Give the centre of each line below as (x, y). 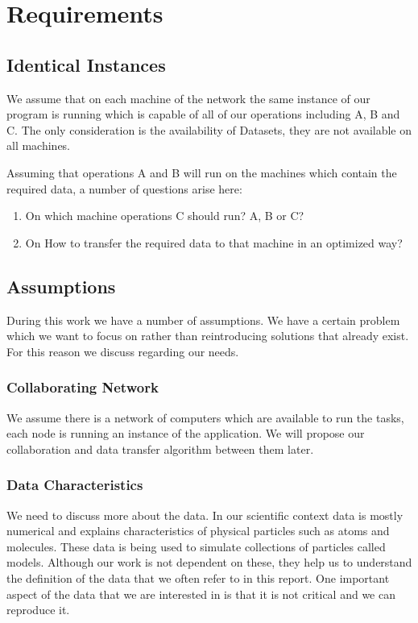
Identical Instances (86, 64)
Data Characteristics (75, 485)
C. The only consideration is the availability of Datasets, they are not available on (209, 129)
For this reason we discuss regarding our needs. (123, 351)
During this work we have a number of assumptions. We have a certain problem (203, 320)
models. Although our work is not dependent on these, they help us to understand (209, 562)
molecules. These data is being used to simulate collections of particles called (196, 546)
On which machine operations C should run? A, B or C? (165, 216)
